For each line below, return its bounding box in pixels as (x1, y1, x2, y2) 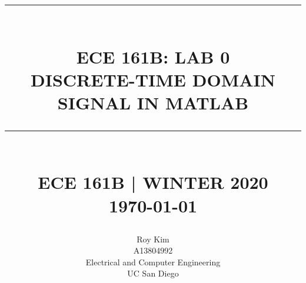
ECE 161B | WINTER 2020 (38, 170, 268, 194)
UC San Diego (127, 267, 179, 279)
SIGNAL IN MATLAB (57, 90, 249, 114)
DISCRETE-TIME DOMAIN (31, 67, 275, 91)
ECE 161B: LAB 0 (76, 44, 230, 68)
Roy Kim (137, 232, 169, 245)
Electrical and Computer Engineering (85, 255, 221, 268)
